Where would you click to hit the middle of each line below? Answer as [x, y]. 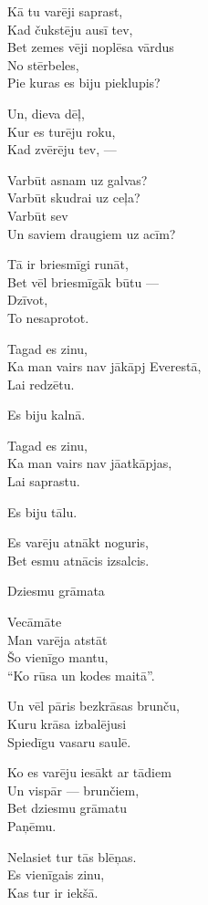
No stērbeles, [43, 64]
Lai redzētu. [41, 384]
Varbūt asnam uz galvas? [78, 179]
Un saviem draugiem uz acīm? [92, 233]
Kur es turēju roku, [62, 131]
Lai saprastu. [44, 481]
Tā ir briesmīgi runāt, [68, 264]
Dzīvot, [28, 300]
